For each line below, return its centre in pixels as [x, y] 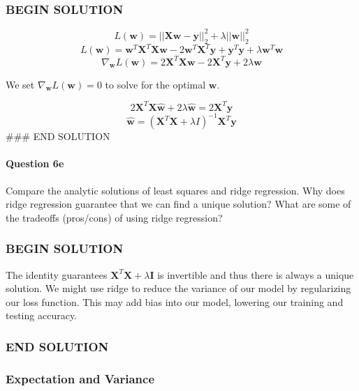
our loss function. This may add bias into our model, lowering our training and [175, 301]
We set [20, 84]
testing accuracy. [42, 315]
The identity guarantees [57, 274]
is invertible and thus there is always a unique [256, 274]
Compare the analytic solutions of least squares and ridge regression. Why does [175, 190]
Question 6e [35, 163]
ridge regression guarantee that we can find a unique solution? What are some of [178, 204]
